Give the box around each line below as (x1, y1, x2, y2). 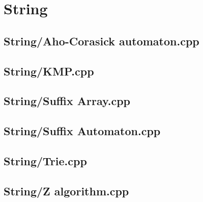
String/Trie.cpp (4, 153, 87, 168)
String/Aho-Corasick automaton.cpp (4, 33, 199, 48)
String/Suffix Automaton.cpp (4, 123, 161, 139)
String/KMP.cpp (4, 63, 94, 79)
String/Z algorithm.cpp (4, 183, 129, 198)
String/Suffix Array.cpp (4, 93, 130, 109)
